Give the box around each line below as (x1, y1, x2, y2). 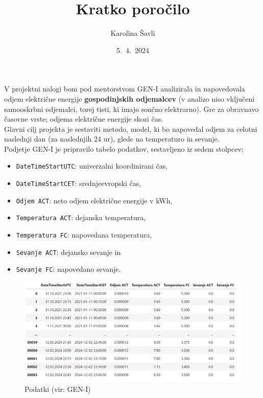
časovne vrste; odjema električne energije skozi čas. (4, 113, 163, 124)
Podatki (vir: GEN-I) (25, 383, 91, 394)
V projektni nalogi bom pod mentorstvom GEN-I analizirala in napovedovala (4, 83, 245, 94)
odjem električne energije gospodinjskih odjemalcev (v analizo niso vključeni (4, 93, 255, 104)
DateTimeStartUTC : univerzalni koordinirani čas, (16, 160, 168, 171)
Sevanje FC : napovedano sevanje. (16, 264, 121, 274)
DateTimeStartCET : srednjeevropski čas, (16, 178, 141, 189)
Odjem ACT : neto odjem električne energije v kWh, (16, 195, 173, 205)
